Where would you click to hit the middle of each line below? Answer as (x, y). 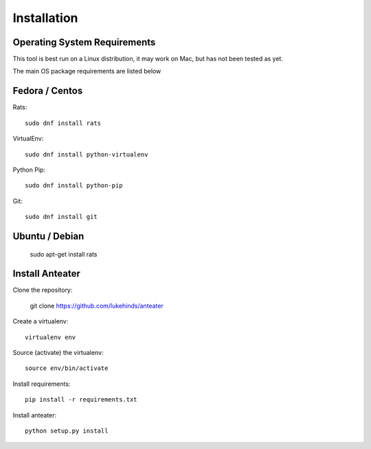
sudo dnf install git (61, 217)
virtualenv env (50, 337)
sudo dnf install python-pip (74, 186)
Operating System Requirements (84, 42)
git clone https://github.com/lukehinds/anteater (97, 306)
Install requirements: (42, 384)
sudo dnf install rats (63, 123)
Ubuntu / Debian (48, 236)
